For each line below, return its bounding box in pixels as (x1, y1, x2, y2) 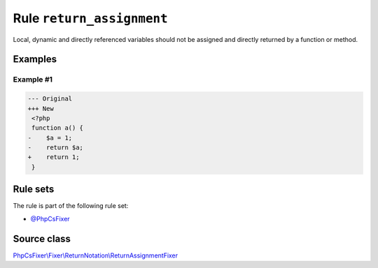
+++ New (27, 105, 54, 112)
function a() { (31, 124, 84, 132)
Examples (13, 53, 57, 66)
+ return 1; (27, 154, 80, 161)
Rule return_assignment (13, 10, 168, 26)
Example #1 (13, 75, 52, 84)
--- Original (27, 95, 73, 103)
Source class (13, 232, 71, 244)
